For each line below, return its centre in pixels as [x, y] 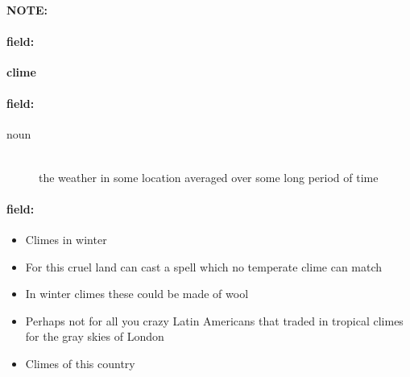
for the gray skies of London [95, 336]
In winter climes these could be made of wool [137, 294]
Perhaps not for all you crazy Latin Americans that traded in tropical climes [214, 320]
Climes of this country [80, 363]
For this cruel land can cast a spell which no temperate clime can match [204, 266]
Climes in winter [66, 239]
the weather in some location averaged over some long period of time [209, 177]
